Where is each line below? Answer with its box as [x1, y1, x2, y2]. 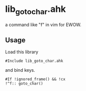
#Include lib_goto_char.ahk [5, 58, 64, 64]
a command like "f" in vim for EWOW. [5, 21, 82, 28]
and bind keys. [5, 67, 35, 73]
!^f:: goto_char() [5, 81, 43, 86]
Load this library [5, 49, 39, 55]
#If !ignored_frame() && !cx [5, 77, 66, 82]
